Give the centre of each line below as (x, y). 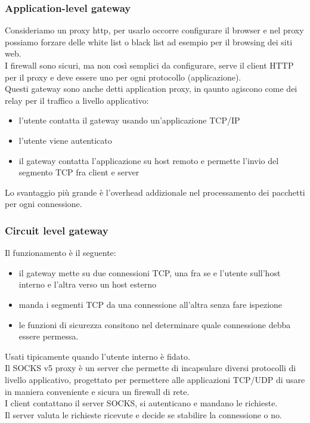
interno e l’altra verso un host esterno (88, 284)
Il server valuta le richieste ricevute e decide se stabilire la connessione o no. (143, 414)
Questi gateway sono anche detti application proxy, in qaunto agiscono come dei (151, 89)
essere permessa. (49, 336)
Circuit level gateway (57, 230)
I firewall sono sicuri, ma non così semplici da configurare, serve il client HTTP (149, 65)
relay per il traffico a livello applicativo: (77, 100)
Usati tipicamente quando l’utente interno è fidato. (97, 356)
